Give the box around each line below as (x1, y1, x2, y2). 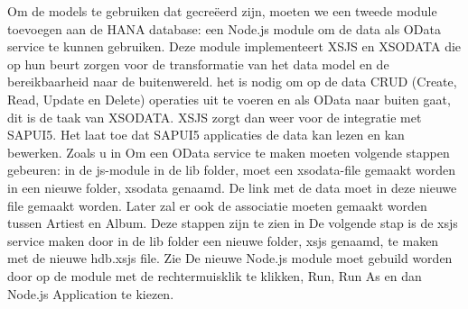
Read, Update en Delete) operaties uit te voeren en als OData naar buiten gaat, (7, 89, 451, 108)
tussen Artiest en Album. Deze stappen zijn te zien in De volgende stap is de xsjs (7, 214, 458, 232)
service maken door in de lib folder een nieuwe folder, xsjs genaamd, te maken (7, 231, 439, 250)
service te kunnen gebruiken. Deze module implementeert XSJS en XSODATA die (7, 37, 462, 56)
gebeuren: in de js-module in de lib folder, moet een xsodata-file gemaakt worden (7, 160, 456, 179)
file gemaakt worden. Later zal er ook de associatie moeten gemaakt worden (7, 195, 427, 214)
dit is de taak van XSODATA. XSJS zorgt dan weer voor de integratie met (7, 107, 422, 126)
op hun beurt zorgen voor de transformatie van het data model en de (7, 54, 389, 73)
